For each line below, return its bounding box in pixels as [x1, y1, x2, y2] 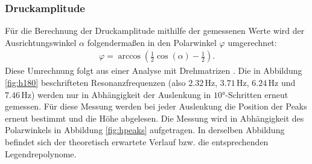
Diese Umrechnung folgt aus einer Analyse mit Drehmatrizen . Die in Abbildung [5, 64, 302, 77]
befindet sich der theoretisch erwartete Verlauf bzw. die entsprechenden [5, 136, 269, 148]
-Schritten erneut [225, 88, 288, 100]
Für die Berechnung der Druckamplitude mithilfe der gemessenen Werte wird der [5, 24, 305, 37]
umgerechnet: [228, 36, 277, 48]
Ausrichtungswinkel [5, 36, 77, 48]
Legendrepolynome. [5, 147, 77, 160]
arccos [118, 52, 141, 61]
